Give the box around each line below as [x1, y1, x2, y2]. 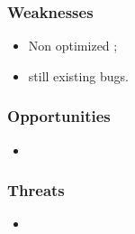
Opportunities [7, 105, 111, 127]
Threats [7, 179, 65, 201]
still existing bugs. [28, 66, 129, 85]
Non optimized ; [28, 36, 118, 55]
